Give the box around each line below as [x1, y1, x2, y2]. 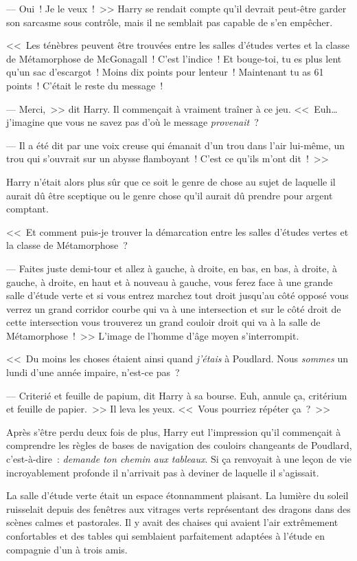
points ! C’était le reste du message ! [6, 78, 163, 92]
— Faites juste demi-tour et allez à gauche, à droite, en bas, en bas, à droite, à [6, 261, 338, 275]
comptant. [6, 201, 49, 216]
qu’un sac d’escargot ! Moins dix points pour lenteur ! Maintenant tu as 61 [6, 65, 324, 79]
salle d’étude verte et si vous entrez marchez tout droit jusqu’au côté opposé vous [6, 288, 349, 302]
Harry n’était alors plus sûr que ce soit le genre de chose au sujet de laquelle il [6, 174, 336, 188]
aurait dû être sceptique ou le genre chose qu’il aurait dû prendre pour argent [6, 188, 333, 202]
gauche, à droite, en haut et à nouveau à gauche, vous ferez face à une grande [6, 274, 333, 289]
